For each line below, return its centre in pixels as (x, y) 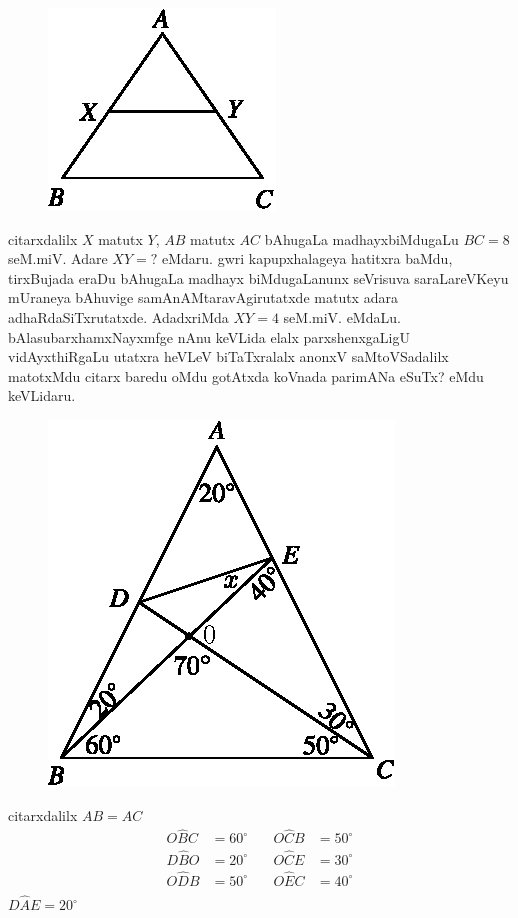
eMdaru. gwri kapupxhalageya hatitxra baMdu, (307, 258)
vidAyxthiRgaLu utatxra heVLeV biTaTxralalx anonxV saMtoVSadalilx (228, 356)
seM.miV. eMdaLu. (342, 316)
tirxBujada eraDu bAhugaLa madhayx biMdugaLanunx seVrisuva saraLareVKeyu (258, 277)
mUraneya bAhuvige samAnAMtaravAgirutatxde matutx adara (203, 297)
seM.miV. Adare (58, 258)
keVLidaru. (42, 395)
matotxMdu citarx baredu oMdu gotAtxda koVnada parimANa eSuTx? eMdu (246, 375)
